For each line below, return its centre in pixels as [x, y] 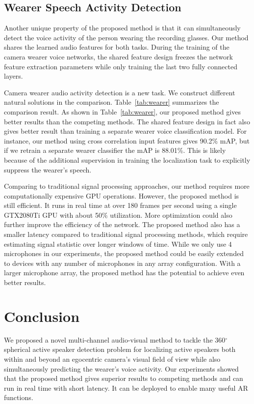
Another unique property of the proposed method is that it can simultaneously [122, 28]
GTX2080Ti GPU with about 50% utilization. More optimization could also [118, 215]
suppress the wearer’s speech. [48, 169]
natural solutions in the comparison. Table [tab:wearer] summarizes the [112, 102]
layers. [13, 76]
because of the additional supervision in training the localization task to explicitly [127, 159]
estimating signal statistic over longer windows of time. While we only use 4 [118, 244]
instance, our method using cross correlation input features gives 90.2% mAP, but [127, 140]
